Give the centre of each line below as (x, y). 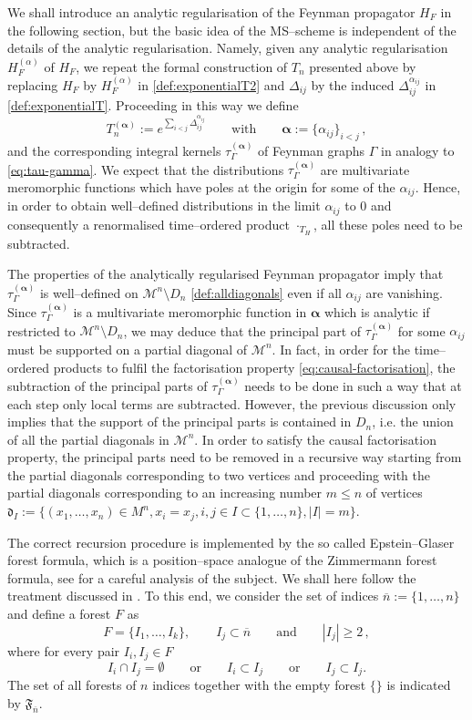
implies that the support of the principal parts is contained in (180, 422)
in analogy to (418, 151)
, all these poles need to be (388, 224)
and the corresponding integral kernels (114, 151)
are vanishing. (404, 292)
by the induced (353, 85)
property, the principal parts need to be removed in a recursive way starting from (235, 457)
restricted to (41, 330)
